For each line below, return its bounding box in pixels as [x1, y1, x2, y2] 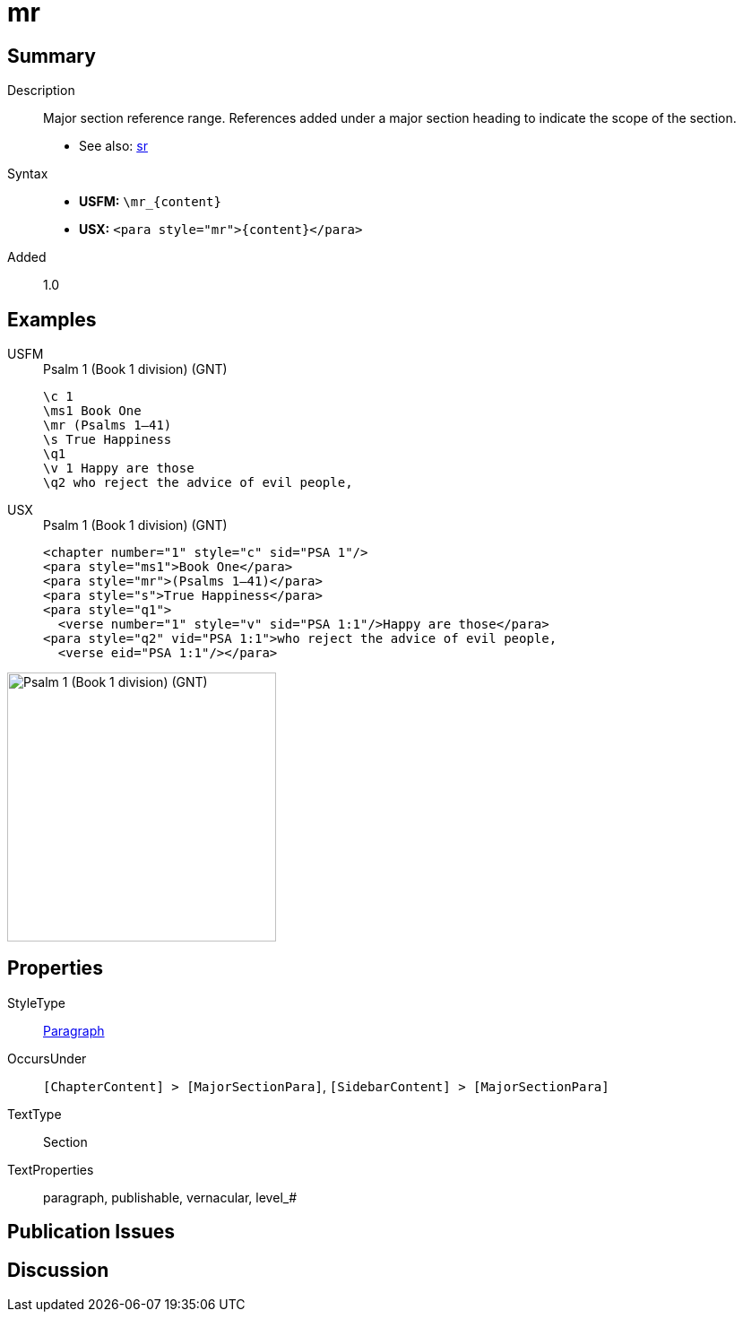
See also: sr [79, 138, 148, 154]
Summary [7, 44, 96, 67]
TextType [7, 1106, 62, 1122]
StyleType [7, 994, 65, 1011]
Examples [7, 308, 97, 331]
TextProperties [7, 1161, 94, 1177]
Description [7, 82, 75, 99]
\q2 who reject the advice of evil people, [43, 475, 353, 490]
